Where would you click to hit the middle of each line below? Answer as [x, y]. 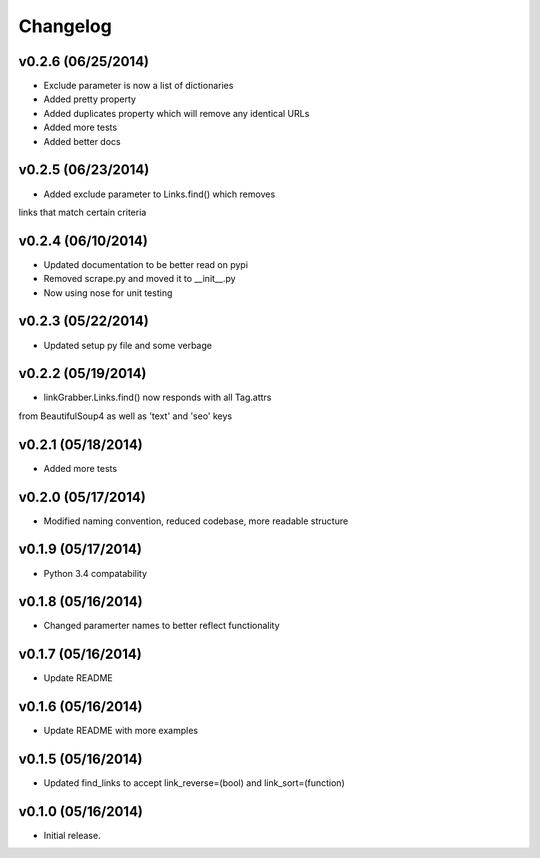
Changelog [65, 26]
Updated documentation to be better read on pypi [146, 264]
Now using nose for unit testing [108, 292]
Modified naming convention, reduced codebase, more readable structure [196, 521]
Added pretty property [90, 99]
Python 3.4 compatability [95, 573]
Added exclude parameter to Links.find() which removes [159, 194]
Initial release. [72, 836]
